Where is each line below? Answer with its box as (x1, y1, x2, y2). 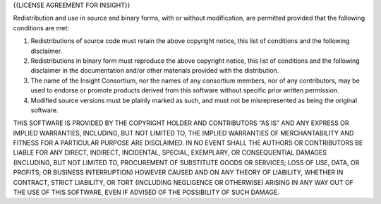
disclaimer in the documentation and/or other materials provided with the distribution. (30, 66, 279, 75)
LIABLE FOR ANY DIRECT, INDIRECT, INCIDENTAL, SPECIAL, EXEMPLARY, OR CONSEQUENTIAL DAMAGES (13, 148, 327, 157)
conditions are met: (13, 23, 70, 32)
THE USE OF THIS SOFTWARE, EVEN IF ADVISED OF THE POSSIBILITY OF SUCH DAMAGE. (13, 188, 280, 197)
